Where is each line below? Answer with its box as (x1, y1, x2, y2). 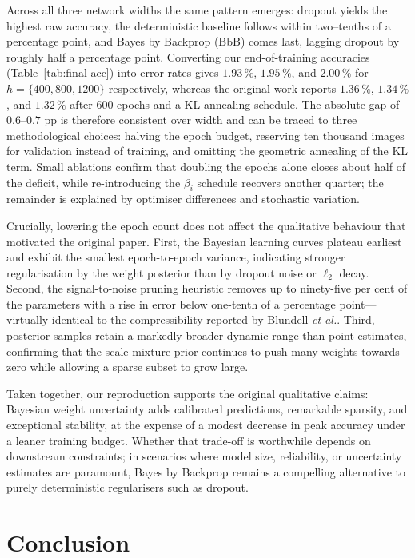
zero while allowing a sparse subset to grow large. (6, 358, 249, 375)
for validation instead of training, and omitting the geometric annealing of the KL (6, 142, 409, 159)
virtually (6, 311, 49, 328)
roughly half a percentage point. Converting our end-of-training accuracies (6, 48, 370, 65)
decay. (339, 264, 369, 281)
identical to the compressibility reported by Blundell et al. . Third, (51, 311, 375, 328)
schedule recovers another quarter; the (197, 173, 384, 190)
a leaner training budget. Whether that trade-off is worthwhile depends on (6, 432, 371, 448)
